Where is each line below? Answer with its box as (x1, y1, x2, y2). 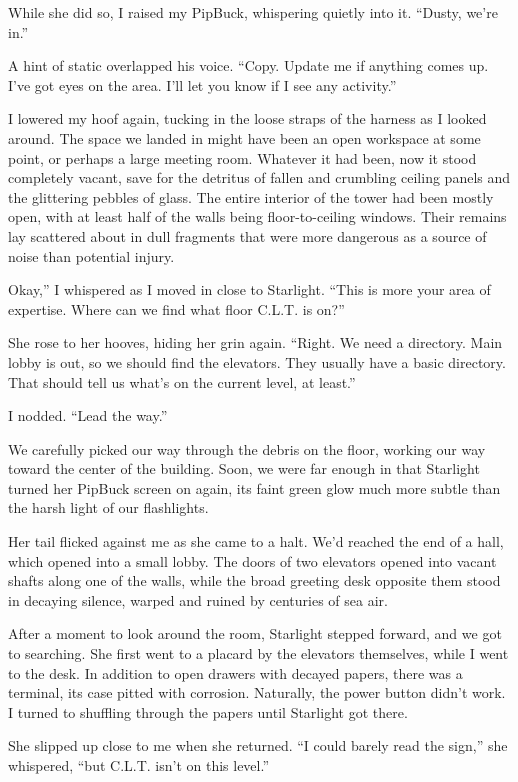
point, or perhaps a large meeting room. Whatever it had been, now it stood (8, 147, 477, 168)
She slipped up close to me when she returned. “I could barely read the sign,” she (8, 735, 508, 756)
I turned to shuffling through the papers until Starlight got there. (8, 701, 408, 722)
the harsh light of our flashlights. (8, 497, 209, 518)
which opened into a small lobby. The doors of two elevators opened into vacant (8, 550, 497, 571)
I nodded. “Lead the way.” (8, 405, 168, 426)
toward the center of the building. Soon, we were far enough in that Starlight (8, 458, 480, 479)
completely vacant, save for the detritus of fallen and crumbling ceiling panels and (8, 167, 511, 188)
